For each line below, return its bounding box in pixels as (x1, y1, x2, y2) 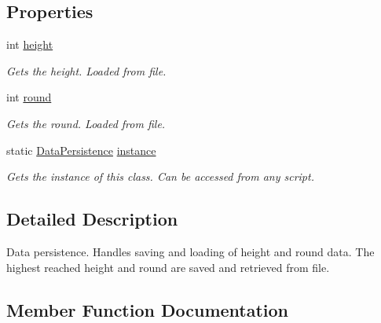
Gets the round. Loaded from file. (6, 115, 166, 131)
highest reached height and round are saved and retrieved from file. (6, 259, 330, 275)
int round (6, 89, 52, 105)
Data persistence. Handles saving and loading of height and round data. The (6, 243, 375, 259)
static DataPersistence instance (6, 141, 156, 158)
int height (6, 36, 53, 53)
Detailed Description (6, 207, 178, 231)
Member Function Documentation (6, 297, 289, 321)
